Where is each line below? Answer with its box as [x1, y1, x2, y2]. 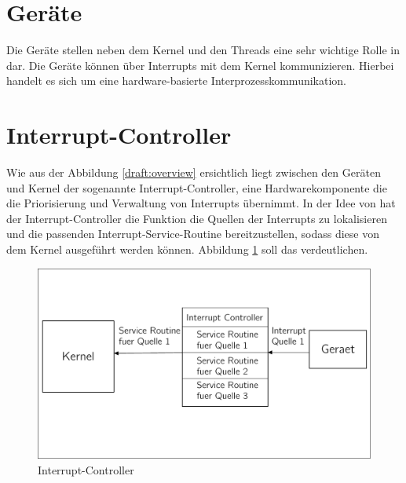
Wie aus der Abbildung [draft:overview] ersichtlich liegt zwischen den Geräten [6, 164, 381, 181]
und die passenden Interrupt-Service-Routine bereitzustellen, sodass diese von [6, 225, 379, 242]
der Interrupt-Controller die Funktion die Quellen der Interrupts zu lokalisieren [6, 210, 387, 226]
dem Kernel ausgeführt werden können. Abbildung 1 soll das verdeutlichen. [6, 241, 368, 257]
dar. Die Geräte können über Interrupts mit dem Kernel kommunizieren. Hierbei [6, 57, 394, 73]
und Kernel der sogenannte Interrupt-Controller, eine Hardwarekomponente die [6, 179, 387, 196]
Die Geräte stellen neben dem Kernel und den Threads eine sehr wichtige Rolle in [6, 42, 400, 58]
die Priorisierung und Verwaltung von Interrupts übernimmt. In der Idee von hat [6, 195, 396, 211]
